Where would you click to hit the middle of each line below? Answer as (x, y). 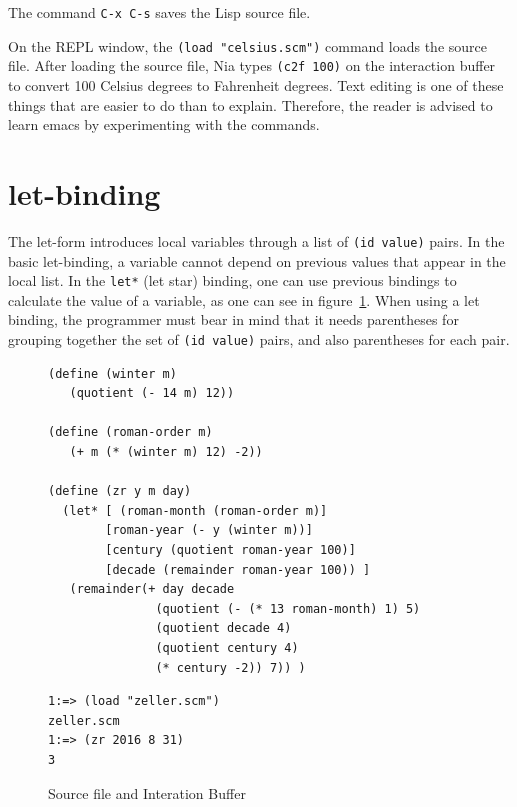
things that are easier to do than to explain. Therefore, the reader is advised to (250, 104)
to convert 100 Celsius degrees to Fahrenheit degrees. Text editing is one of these (256, 84)
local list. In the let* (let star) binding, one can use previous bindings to (232, 280)
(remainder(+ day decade (152, 589)
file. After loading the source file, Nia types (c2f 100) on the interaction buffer (252, 65)
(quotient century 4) (227, 647)
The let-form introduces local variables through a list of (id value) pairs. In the (256, 240)
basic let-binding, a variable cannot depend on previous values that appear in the (257, 260)
